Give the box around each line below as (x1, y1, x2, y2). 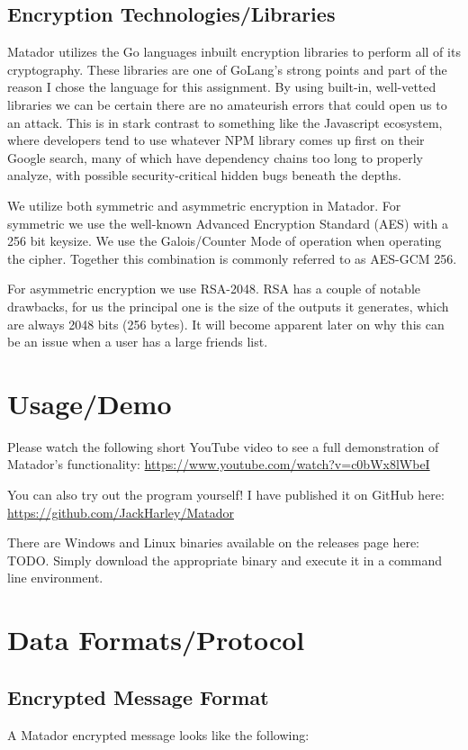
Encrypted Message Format (7, 682, 269, 710)
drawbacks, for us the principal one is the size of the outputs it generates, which (7, 296, 449, 315)
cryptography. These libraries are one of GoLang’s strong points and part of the (7, 59, 447, 78)
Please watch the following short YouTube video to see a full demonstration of (7, 437, 439, 456)
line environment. (7, 568, 103, 587)
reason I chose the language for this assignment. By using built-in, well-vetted (7, 77, 436, 96)
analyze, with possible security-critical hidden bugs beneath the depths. (7, 166, 401, 185)
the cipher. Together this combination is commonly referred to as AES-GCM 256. (7, 248, 457, 267)
